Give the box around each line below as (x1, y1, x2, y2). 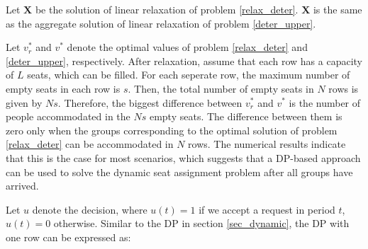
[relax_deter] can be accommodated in (6, 137, 174, 151)
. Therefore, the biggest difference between (57, 95, 242, 110)
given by (6, 95, 43, 110)
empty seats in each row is (6, 81, 121, 95)
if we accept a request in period (199, 202, 335, 216)
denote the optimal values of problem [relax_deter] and (67, 40, 308, 54)
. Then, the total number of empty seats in (128, 81, 314, 95)
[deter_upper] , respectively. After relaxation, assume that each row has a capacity (6, 53, 362, 68)
